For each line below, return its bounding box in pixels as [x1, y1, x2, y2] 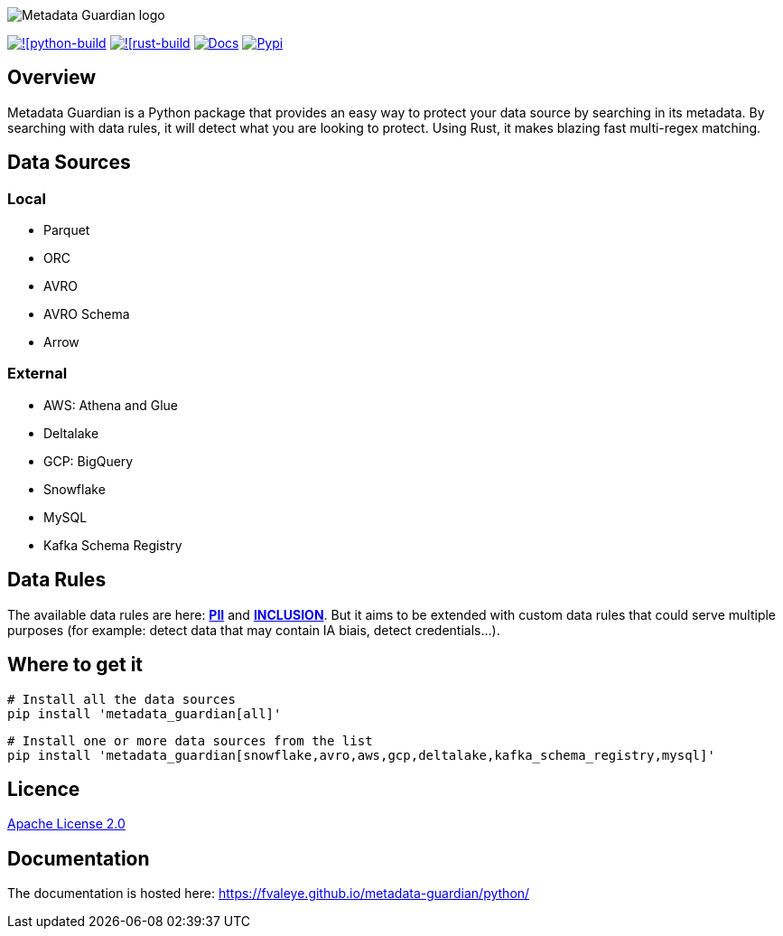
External [7, 364, 68, 383]
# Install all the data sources [7, 691, 236, 707]
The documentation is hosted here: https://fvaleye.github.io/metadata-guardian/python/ [7, 885, 530, 902]
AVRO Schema [43, 306, 130, 323]
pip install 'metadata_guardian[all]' [7, 706, 282, 721]
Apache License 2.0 [7, 816, 126, 832]
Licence [7, 777, 80, 800]
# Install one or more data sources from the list [7, 733, 373, 748]
